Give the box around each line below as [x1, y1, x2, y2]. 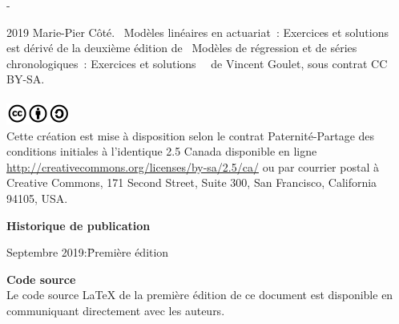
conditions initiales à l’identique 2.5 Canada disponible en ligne [6, 143, 317, 160]
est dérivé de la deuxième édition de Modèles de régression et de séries [6, 39, 357, 56]
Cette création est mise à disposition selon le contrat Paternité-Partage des [6, 127, 375, 144]
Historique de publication [6, 217, 151, 233]
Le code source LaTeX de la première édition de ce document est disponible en [6, 286, 393, 303]
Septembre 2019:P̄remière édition [6, 244, 169, 261]
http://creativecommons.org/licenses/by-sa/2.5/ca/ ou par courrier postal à [6, 158, 379, 175]
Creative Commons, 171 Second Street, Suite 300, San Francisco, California [6, 174, 377, 191]
